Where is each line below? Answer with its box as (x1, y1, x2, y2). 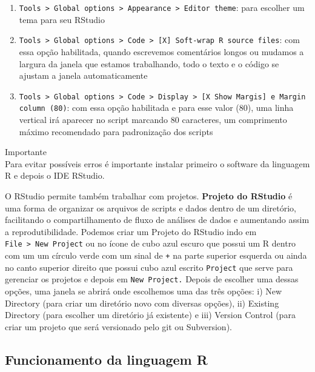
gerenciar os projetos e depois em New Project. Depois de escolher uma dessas (5, 273, 299, 285)
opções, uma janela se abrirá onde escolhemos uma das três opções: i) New (5, 284, 282, 297)
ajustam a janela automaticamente (19, 69, 148, 82)
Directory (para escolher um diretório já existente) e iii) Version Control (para (5, 308, 296, 321)
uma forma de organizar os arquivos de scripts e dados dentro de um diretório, (5, 201, 296, 214)
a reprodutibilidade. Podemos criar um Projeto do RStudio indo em (5, 225, 257, 237)
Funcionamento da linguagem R (5, 350, 208, 368)
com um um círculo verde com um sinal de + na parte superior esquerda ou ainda (5, 249, 307, 261)
